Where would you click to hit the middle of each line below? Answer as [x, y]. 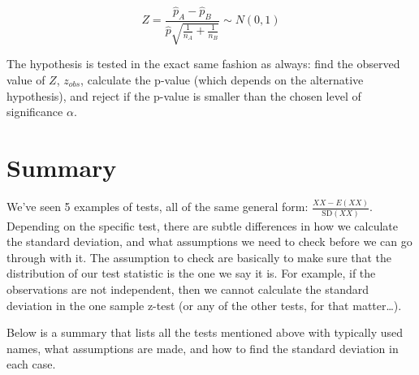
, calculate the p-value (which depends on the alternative [222, 80]
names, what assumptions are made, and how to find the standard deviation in [203, 348]
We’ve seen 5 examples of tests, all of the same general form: [158, 207]
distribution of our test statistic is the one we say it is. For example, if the [191, 273]
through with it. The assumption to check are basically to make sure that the [199, 257]
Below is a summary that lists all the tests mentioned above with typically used [205, 332]
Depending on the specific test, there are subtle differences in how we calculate [203, 225]
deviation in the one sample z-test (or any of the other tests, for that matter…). [204, 305]
